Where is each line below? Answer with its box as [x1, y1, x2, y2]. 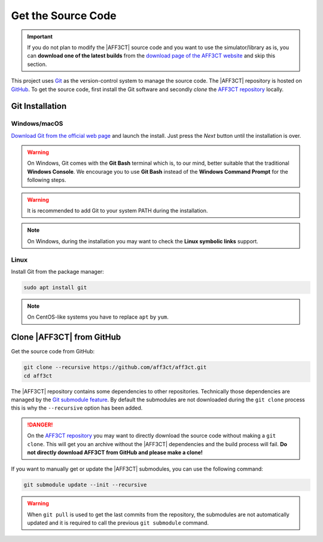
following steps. [27, 177, 66, 184]
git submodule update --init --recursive [23, 482, 147, 488]
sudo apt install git [23, 284, 87, 290]
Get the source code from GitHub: [11, 348, 95, 355]
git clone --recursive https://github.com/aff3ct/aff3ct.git [23, 364, 207, 371]
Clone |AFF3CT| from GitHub [11, 332, 121, 343]
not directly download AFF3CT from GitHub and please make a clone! [27, 449, 203, 456]
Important [27, 33, 53, 40]
